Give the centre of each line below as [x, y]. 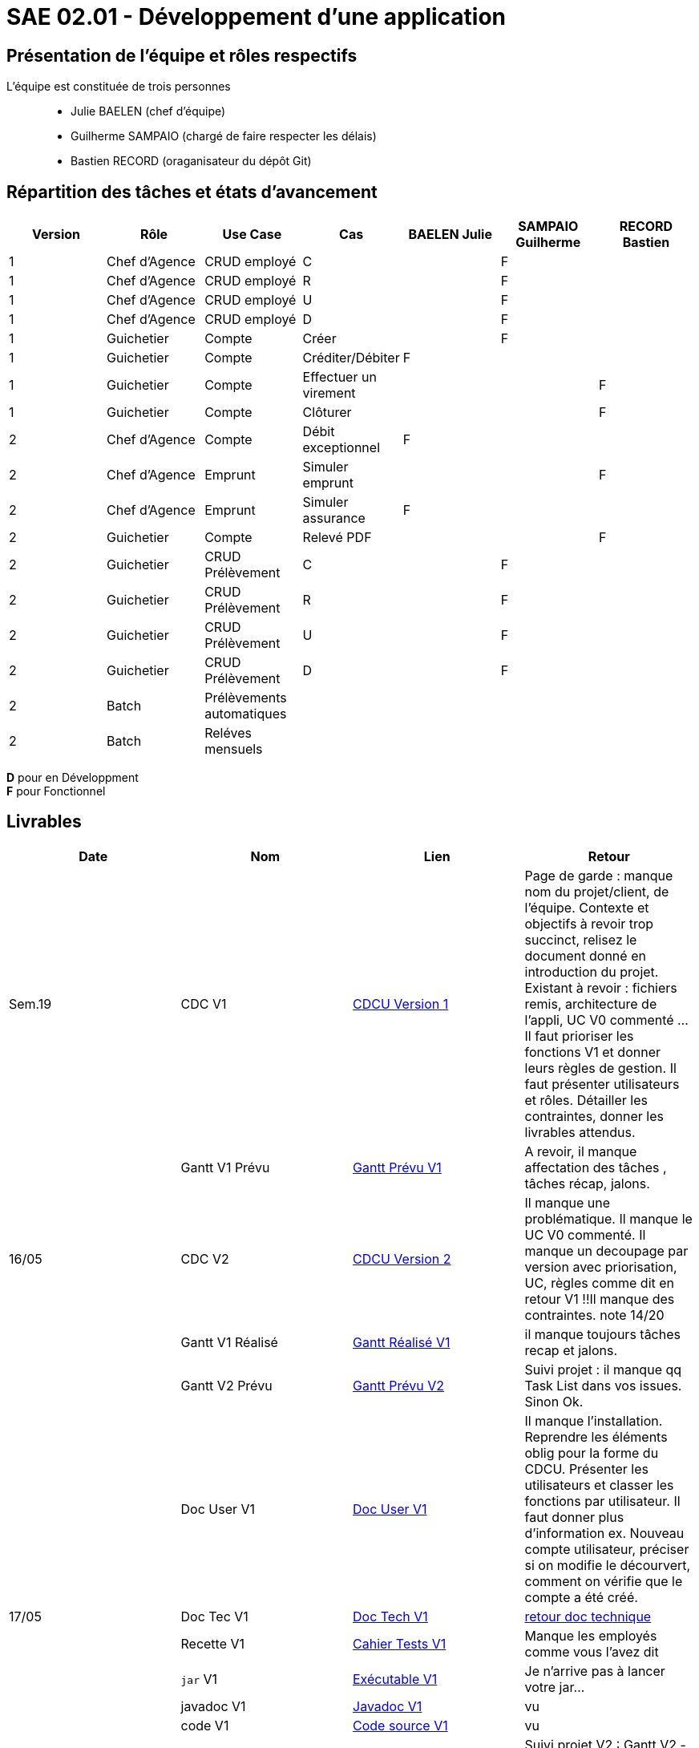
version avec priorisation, [601, 1266]
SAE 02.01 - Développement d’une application [257, 17]
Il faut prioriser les [579, 1036]
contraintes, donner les [594, 1116]
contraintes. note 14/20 [594, 1315]
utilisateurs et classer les [599, 1485]
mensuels [234, 749]
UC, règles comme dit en [600, 1283]
